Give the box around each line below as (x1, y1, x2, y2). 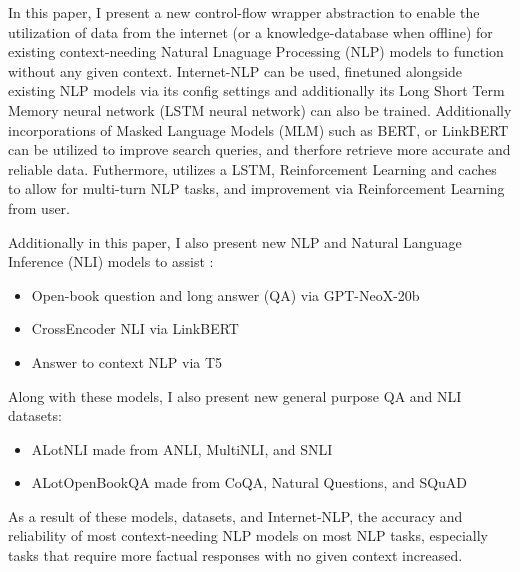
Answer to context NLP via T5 (31, 351, 223, 372)
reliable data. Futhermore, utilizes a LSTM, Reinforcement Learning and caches (8, 158, 497, 179)
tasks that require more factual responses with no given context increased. (8, 545, 463, 566)
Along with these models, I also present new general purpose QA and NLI (8, 385, 462, 406)
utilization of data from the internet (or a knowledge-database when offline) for (8, 21, 493, 42)
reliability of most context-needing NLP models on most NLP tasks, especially (8, 525, 488, 546)
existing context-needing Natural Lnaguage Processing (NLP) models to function (8, 41, 504, 62)
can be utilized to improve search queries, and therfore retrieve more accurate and (8, 139, 511, 160)
